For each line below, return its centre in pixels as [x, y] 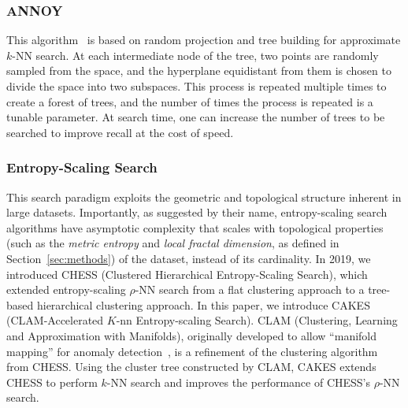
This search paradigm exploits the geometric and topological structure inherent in [204, 197]
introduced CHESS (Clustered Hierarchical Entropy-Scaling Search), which [187, 274]
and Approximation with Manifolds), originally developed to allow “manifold [192, 335]
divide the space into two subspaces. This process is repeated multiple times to [197, 86]
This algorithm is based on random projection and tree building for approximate [204, 40]
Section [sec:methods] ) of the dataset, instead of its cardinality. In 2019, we [189, 258]
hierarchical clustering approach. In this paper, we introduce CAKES [203, 304]
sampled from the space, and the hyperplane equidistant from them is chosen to [199, 70]
